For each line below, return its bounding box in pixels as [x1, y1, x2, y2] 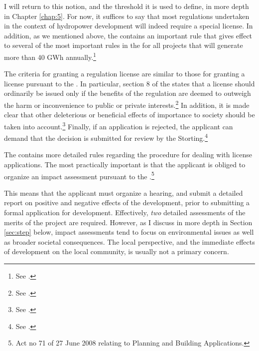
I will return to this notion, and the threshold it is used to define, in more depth [4, 1, 249, 11]
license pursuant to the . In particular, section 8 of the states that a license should [4, 78, 255, 88]
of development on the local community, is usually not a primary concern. [4, 246, 229, 257]
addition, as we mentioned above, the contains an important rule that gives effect [4, 30, 253, 40]
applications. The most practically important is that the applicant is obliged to [4, 159, 246, 169]
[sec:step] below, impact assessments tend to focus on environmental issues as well [4, 227, 254, 237]
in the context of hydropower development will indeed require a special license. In [4, 20, 253, 31]
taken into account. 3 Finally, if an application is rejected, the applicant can [4, 119, 233, 131]
